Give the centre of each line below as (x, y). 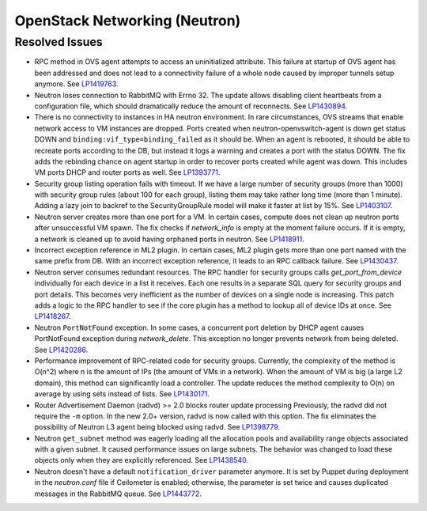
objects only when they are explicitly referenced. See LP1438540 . (142, 460)
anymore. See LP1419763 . (76, 84)
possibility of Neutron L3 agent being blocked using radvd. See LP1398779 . (157, 427)
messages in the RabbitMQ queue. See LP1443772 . (118, 494)
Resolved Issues (59, 42)
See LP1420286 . (61, 350)
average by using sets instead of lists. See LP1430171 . (122, 394)
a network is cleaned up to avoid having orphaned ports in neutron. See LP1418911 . (169, 239)
